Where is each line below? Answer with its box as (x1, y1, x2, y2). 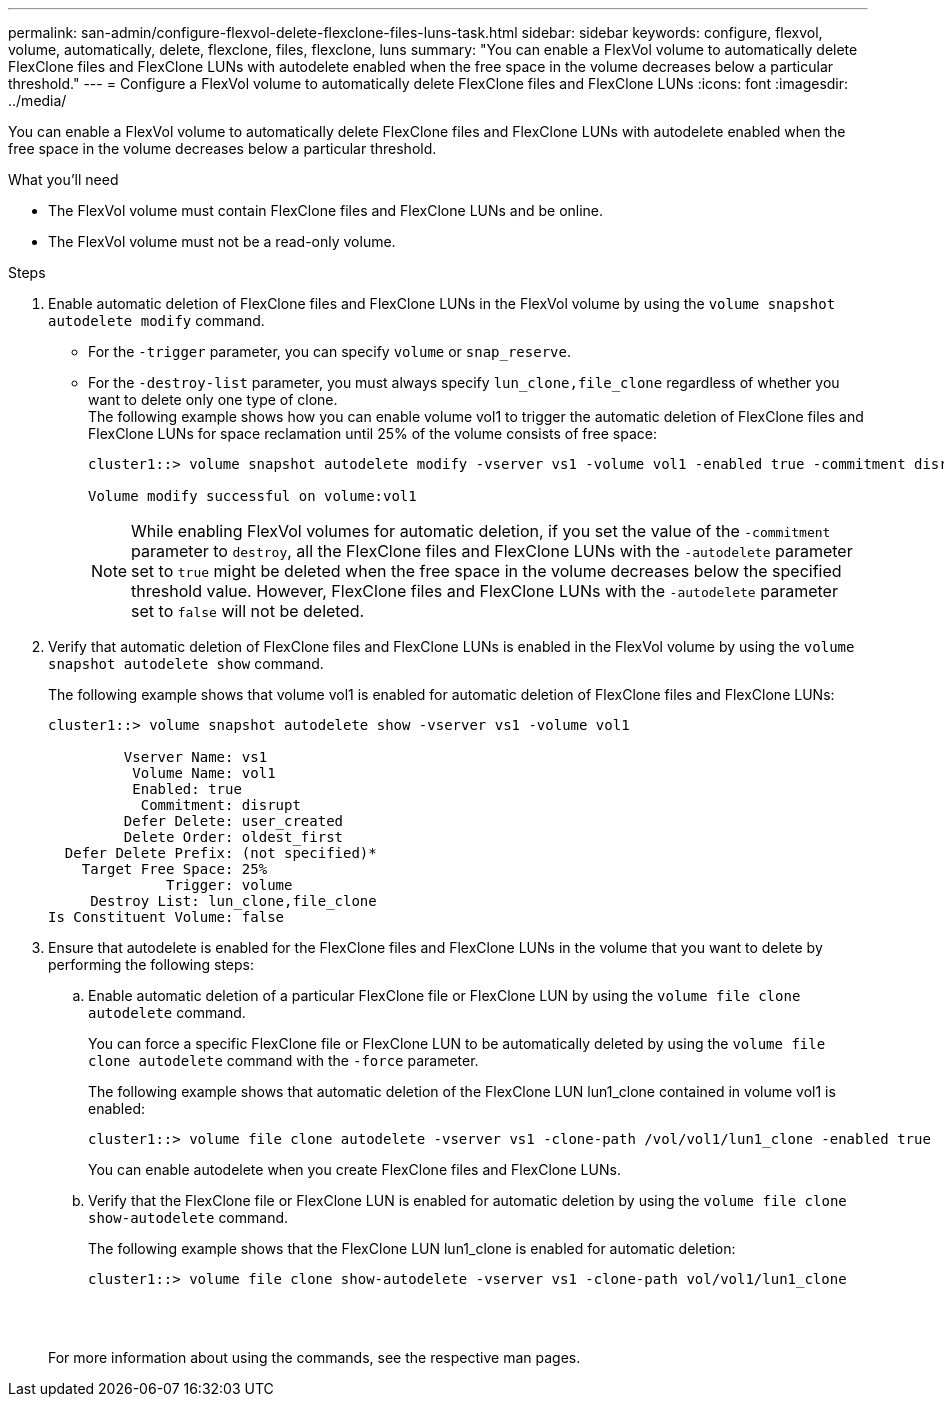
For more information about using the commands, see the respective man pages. (48, 1349, 581, 1366)
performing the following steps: (48, 956, 255, 973)
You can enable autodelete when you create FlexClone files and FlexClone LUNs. (88, 1161, 621, 1178)
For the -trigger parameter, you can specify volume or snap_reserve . (88, 343, 571, 360)
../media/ (8, 92, 67, 109)
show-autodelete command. (88, 1209, 289, 1226)
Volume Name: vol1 (132, 765, 276, 781)
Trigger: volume (166, 877, 293, 893)
